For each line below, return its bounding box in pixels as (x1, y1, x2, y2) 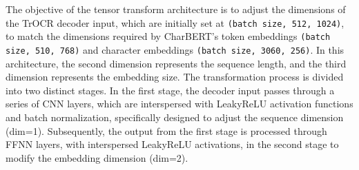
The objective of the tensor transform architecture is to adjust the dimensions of (6, 2, 346, 16)
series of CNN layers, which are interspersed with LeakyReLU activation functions (6, 96, 353, 111)
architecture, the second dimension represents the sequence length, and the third (6, 56, 347, 70)
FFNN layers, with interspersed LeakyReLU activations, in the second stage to (6, 137, 339, 151)
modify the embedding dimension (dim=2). (6, 150, 188, 164)
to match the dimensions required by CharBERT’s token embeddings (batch (6, 29, 331, 43)
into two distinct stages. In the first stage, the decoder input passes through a (6, 83, 335, 97)
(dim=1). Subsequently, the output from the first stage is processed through (6, 123, 327, 138)
